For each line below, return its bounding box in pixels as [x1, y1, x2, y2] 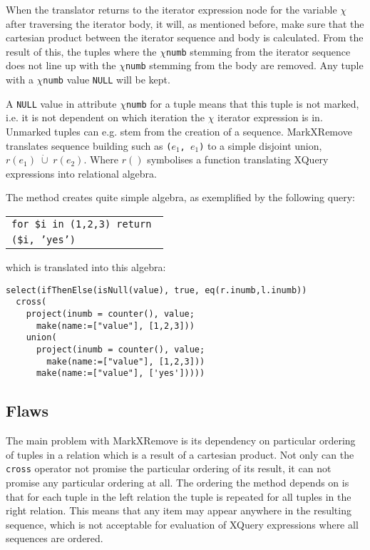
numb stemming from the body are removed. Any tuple [125, 58, 364, 73]
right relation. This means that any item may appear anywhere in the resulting [6, 503, 351, 518]
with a [6, 72, 34, 87]
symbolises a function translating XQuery [147, 152, 329, 167]
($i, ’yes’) [11, 234, 76, 246]
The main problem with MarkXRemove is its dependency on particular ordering [6, 433, 356, 448]
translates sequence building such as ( [6, 138, 172, 153]
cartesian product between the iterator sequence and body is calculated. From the [6, 30, 364, 45]
